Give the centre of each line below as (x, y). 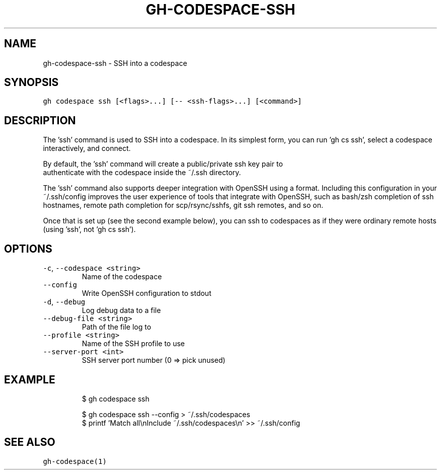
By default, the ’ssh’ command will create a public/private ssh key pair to (163, 164)
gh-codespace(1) (75, 461)
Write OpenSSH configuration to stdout (146, 293)
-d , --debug (64, 302)
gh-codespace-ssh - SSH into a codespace (115, 63)
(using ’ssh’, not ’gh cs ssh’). (89, 229)
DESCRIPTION (40, 120)
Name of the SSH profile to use (133, 344)
